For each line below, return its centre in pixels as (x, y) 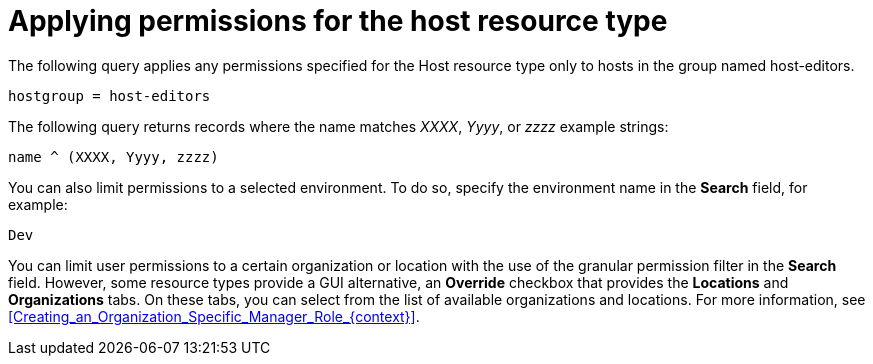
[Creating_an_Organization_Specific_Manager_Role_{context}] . (214, 316)
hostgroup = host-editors (109, 95)
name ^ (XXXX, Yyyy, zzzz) (113, 156)
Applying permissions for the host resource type (338, 21)
